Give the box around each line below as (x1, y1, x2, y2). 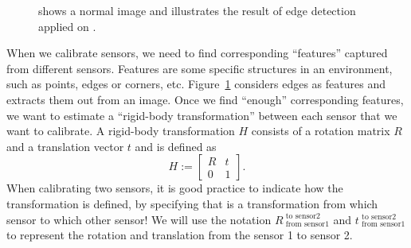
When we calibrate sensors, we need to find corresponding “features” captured (6, 45, 388, 61)
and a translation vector (6, 138, 124, 154)
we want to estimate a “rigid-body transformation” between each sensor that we (6, 107, 397, 123)
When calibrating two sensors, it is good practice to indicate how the (6, 180, 343, 196)
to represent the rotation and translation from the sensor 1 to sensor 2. (6, 227, 353, 243)
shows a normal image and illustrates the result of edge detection (38, 2, 356, 18)
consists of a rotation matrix (251, 122, 390, 139)
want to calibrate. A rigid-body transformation (6, 122, 235, 139)
